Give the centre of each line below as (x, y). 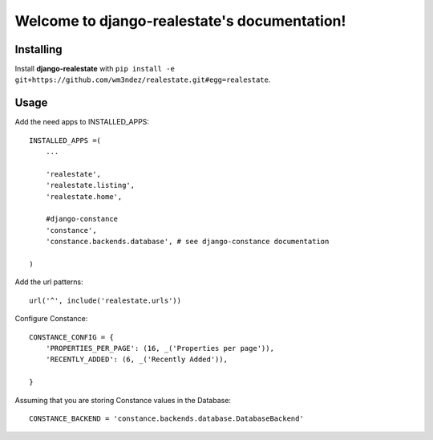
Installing (39, 49)
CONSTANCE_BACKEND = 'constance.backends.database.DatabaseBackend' (166, 418)
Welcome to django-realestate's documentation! (180, 21)
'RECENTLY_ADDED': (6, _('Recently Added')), (137, 360)
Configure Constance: (51, 319)
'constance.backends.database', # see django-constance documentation (187, 242)
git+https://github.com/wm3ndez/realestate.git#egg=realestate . (143, 79)
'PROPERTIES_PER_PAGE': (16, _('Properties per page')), (160, 348)
